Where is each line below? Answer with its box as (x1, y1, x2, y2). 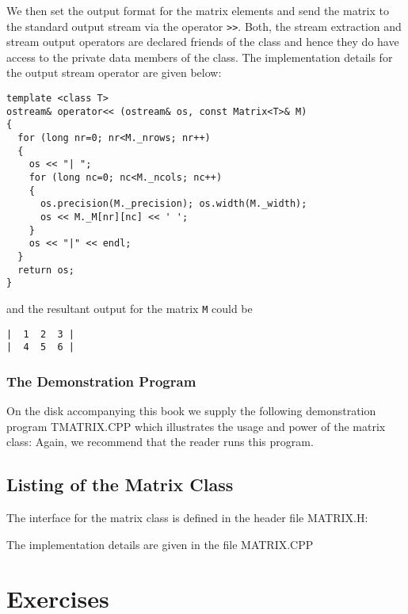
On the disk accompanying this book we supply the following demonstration (6, 402, 376, 419)
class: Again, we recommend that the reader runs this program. (6, 433, 314, 450)
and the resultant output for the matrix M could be (6, 299, 253, 316)
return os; (17, 264, 74, 276)
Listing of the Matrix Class (6, 472, 234, 497)
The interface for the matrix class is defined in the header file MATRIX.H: (6, 509, 368, 526)
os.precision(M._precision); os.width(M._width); (40, 198, 307, 210)
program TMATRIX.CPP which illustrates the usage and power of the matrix (6, 418, 386, 434)
